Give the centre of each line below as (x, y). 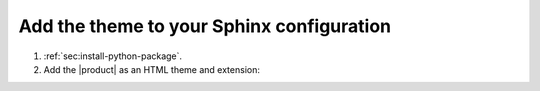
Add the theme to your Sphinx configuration (205, 26)
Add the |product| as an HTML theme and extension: (151, 69)
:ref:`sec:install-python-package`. (113, 56)
